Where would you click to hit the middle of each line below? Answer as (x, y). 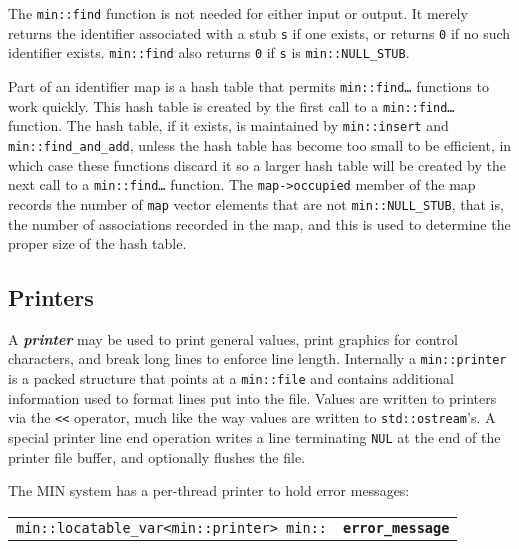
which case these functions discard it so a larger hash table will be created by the (257, 164)
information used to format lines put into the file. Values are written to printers (252, 397)
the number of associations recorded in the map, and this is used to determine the (259, 223)
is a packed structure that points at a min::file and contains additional (231, 378)
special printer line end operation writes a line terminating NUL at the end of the (254, 437)
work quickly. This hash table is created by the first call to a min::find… (231, 105)
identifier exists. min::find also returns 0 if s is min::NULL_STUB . (209, 52)
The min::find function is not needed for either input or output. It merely (238, 13)
